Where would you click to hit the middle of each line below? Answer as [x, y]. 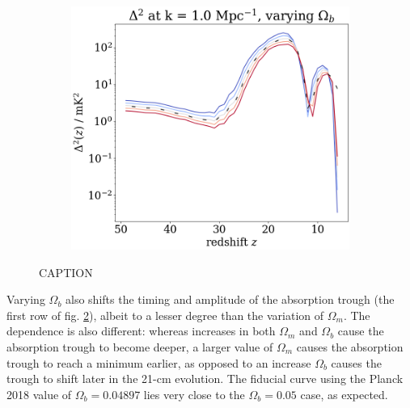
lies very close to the [194, 394]
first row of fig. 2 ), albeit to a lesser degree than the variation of [165, 315]
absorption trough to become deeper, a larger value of [140, 346]
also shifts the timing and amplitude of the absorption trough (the [230, 299]
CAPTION [66, 272]
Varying [26, 299]
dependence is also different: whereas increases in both [141, 331]
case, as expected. [344, 394]
